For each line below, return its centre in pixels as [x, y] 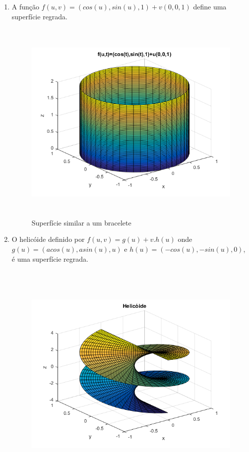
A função [26, 6]
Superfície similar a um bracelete [81, 222]
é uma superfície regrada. [50, 258]
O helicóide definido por [48, 239]
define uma [210, 6]
